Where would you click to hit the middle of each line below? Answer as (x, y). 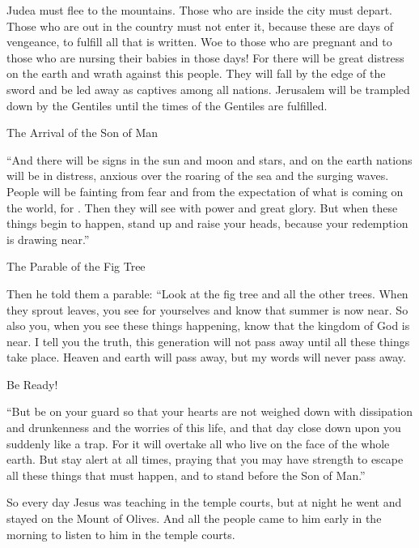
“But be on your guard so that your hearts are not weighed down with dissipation (209, 411)
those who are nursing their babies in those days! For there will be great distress (205, 57)
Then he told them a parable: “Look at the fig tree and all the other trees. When (207, 293)
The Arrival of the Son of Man (83, 133)
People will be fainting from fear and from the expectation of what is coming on (205, 191)
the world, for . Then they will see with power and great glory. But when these (202, 207)
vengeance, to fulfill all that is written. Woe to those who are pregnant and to (199, 42)
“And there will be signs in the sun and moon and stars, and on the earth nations (209, 159)
